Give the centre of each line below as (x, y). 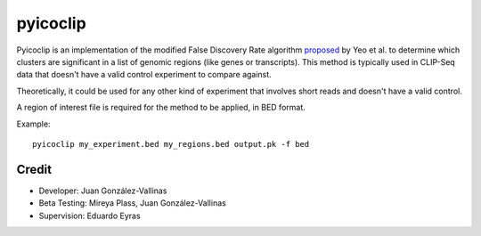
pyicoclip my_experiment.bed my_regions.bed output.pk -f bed (171, 144)
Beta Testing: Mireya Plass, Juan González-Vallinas (132, 203)
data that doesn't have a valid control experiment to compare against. (144, 75)
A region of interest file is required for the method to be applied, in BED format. (161, 108)
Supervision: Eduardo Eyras (90, 216)
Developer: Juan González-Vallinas (103, 191)
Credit (34, 169)
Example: (33, 124)
